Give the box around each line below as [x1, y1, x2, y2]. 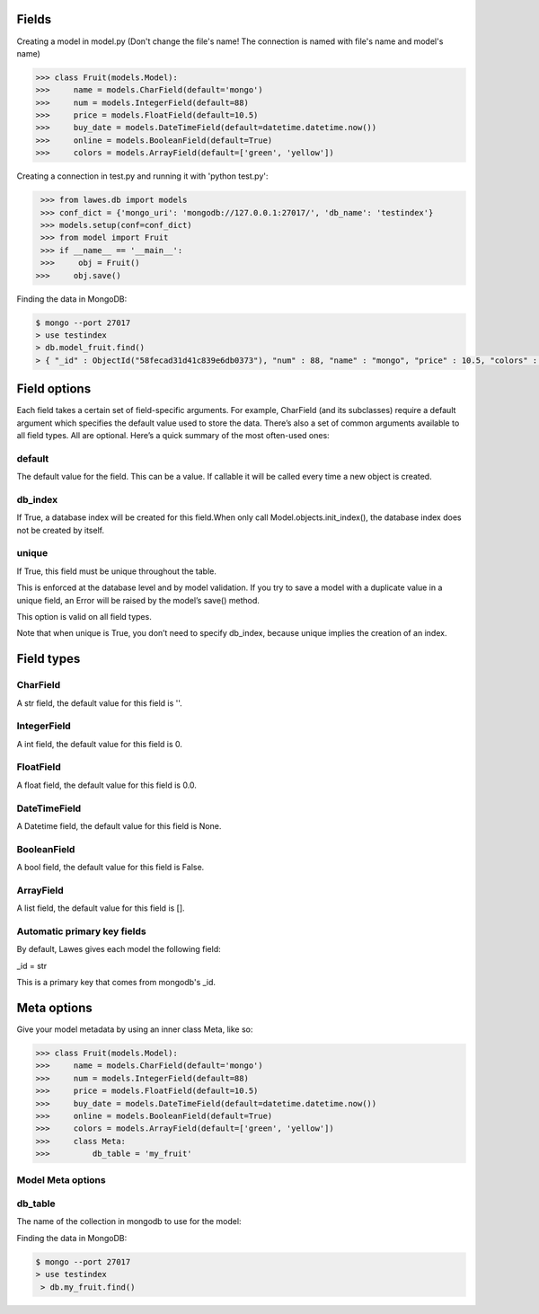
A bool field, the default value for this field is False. [16, 862, 205, 873]
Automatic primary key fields [16, 925, 147, 938]
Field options [16, 382, 92, 397]
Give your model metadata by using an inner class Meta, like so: [16, 1024, 253, 1035]
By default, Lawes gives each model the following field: [16, 944, 221, 955]
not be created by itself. [16, 525, 105, 535]
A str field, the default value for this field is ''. [16, 697, 183, 709]
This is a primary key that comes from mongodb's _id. [16, 977, 216, 988]
